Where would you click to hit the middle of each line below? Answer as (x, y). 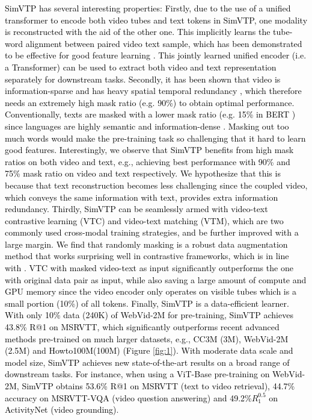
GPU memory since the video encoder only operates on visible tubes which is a (151, 291)
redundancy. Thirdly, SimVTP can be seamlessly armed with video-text (136, 209)
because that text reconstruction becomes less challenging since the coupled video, (156, 185)
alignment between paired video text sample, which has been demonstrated (164, 43)
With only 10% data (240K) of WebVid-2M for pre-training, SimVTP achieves (149, 315)
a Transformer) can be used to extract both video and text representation (141, 67)
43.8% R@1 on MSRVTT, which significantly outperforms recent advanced (142, 327)
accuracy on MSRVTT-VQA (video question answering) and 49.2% (128, 397)
